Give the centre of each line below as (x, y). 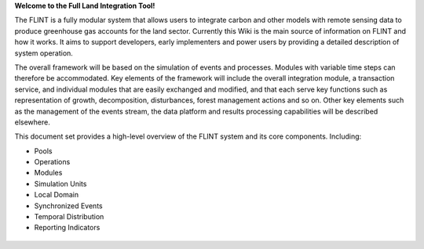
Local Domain (56, 195)
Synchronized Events (68, 206)
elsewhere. (32, 122)
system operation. (44, 53)
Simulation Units (60, 183)
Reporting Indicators (67, 228)
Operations (52, 162)
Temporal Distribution (69, 217)
